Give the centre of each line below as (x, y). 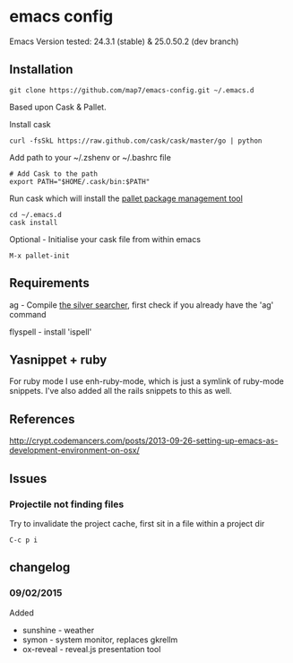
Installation (41, 70)
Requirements (49, 283)
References (42, 419)
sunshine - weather (58, 630)
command (28, 314)
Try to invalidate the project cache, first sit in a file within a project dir (137, 523)
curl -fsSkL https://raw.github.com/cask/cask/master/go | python (136, 141)
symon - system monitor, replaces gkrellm (100, 640)
